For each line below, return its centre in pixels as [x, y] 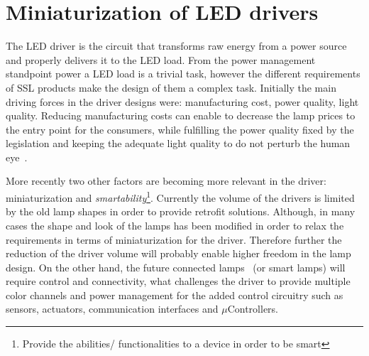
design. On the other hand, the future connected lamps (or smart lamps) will [176, 267]
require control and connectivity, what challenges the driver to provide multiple [178, 281]
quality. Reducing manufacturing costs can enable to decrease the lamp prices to [181, 115]
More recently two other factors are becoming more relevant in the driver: [166, 181]
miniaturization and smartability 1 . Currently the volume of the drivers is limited [180, 196]
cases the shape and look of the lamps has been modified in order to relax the [175, 225]
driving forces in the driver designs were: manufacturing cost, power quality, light [182, 101]
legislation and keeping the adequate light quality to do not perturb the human [178, 143]
